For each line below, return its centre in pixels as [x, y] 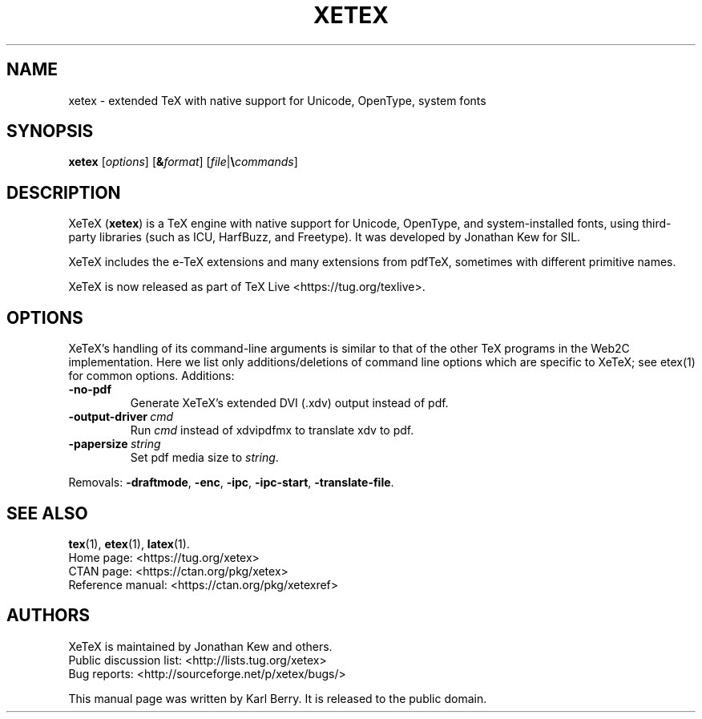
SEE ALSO [47, 513]
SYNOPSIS [50, 131]
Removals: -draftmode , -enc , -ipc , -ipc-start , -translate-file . [231, 483]
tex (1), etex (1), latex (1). [129, 543]
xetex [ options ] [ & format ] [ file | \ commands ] [183, 162]
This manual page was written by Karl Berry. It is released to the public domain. [278, 698]
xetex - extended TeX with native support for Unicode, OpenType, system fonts [277, 100]
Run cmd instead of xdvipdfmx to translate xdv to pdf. [272, 430]
